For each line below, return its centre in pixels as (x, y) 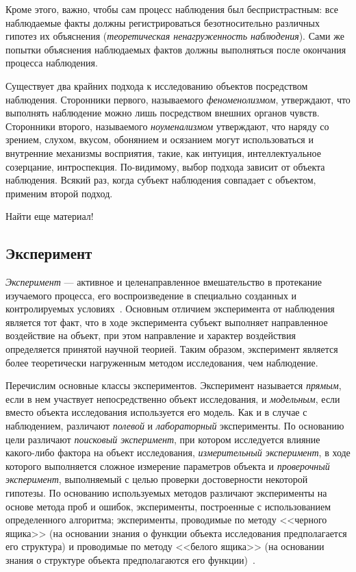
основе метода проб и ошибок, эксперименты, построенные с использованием (168, 506)
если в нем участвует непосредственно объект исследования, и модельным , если (173, 398)
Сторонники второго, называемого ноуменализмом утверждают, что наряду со (167, 126)
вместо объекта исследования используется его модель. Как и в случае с (156, 412)
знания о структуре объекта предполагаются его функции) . (130, 559)
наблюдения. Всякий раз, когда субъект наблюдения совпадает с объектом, (161, 180)
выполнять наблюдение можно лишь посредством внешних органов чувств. (163, 113)
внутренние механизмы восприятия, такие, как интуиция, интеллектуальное (163, 152)
